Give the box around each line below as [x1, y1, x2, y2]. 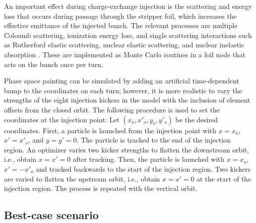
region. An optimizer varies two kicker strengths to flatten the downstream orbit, [4, 144, 249, 154]
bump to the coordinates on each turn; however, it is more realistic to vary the [4, 85, 242, 95]
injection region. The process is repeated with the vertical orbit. [4, 183, 198, 193]
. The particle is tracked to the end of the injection [77, 135, 231, 145]
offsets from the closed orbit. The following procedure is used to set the [4, 104, 220, 114]
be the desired [175, 114, 218, 124]
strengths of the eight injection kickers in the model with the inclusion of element [4, 95, 251, 105]
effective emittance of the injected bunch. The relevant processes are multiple [4, 20, 238, 31]
